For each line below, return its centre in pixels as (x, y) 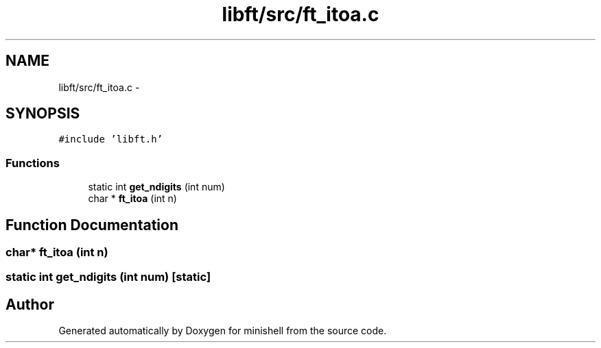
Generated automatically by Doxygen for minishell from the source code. (223, 331)
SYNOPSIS (43, 114)
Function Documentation (92, 225)
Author (30, 304)
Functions (33, 163)
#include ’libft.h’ (111, 139)
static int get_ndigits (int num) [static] (108, 277)
